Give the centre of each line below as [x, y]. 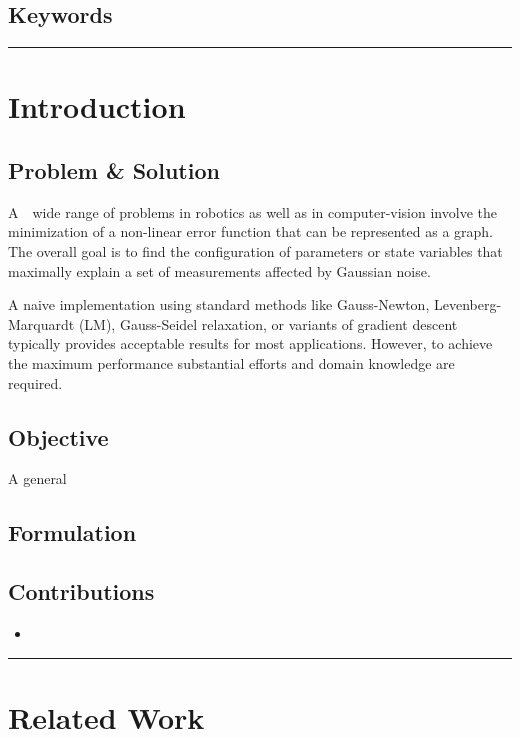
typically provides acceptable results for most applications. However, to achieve [250, 343]
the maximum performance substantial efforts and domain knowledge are [231, 362]
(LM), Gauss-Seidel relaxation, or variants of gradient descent [268, 323]
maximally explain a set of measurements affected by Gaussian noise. [219, 270]
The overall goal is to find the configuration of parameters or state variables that [255, 250]
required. [35, 382]
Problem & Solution [114, 169]
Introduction [97, 106]
